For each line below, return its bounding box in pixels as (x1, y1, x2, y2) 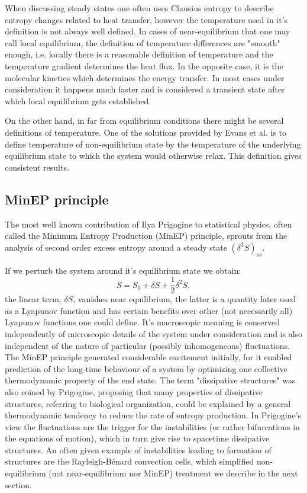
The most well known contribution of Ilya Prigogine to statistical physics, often (5, 217, 292, 230)
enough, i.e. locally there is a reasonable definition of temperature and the (5, 48, 273, 60)
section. (5, 478, 32, 491)
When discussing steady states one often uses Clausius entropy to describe (5, 2, 274, 14)
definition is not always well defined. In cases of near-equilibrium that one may (5, 25, 290, 37)
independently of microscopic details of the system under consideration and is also (5, 327, 303, 340)
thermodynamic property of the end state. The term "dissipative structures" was (5, 374, 296, 386)
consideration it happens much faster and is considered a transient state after (5, 83, 285, 95)
